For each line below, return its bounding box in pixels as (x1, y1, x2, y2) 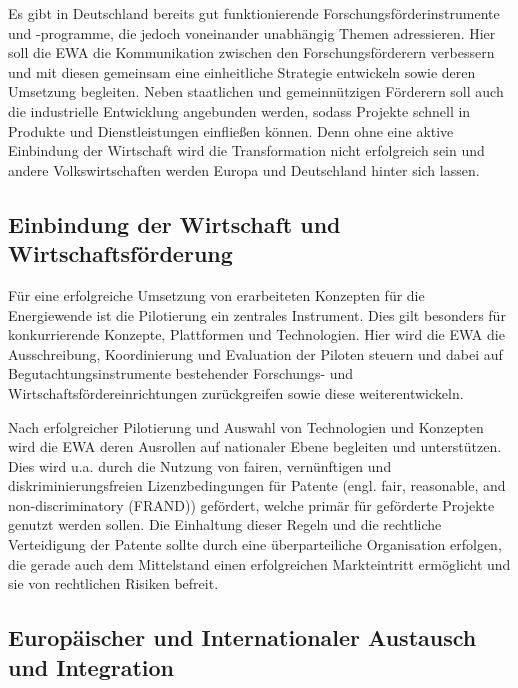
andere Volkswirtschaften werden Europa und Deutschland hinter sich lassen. (8, 159, 480, 180)
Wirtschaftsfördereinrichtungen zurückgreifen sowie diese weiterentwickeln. (8, 382, 464, 403)
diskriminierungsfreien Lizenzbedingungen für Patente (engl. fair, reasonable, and (8, 475, 506, 496)
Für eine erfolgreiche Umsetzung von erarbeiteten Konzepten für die (8, 284, 425, 305)
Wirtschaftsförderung (8, 238, 233, 269)
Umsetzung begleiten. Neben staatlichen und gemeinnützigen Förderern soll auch (8, 81, 504, 102)
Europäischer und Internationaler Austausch (8, 622, 477, 653)
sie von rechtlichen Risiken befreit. (8, 573, 219, 594)
